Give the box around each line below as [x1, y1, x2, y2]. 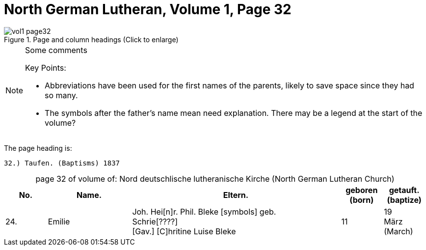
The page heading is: [4, 143, 72, 152]
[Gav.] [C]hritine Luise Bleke [132, 226, 236, 236]
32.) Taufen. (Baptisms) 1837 [4, 159, 120, 167]
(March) [384, 226, 413, 236]
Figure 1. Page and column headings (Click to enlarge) [4, 35, 179, 44]
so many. [45, 90, 78, 100]
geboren [346, 185, 378, 195]
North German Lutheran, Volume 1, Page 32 [4, 1, 292, 18]
